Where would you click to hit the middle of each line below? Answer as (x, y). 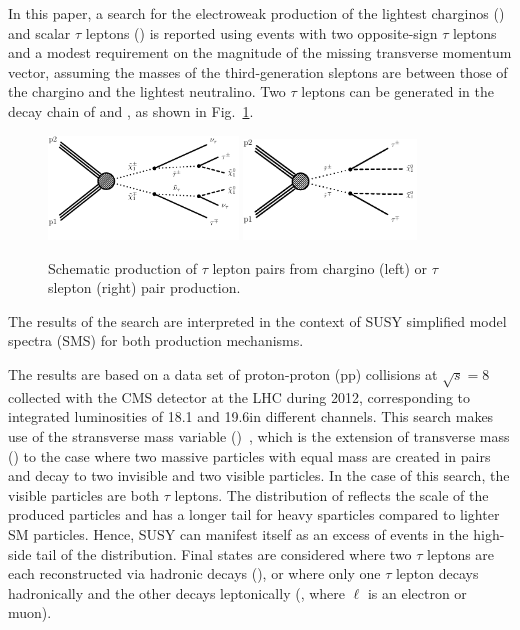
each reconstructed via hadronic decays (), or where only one (194, 573)
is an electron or (417, 592)
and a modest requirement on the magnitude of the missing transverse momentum (260, 52)
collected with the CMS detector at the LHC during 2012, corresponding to (239, 396)
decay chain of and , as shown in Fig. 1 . (131, 110)
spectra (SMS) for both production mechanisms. (156, 340)
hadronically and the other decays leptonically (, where (176, 592)
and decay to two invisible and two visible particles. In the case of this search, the (259, 475)
